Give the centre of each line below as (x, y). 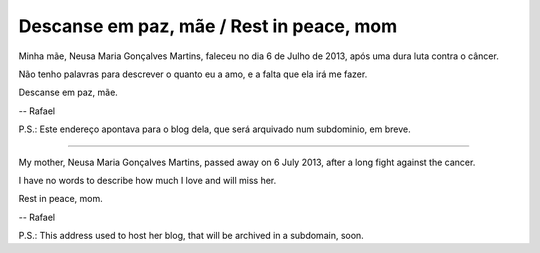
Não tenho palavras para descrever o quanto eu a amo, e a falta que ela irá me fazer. (193, 74)
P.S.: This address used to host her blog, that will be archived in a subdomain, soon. (191, 236)
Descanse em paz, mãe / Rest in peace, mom (208, 26)
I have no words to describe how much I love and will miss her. (147, 180)
